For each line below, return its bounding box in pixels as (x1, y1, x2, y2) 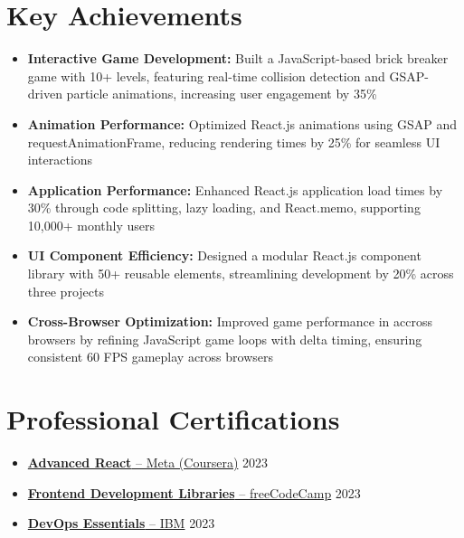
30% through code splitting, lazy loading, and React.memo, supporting (27, 198, 421, 217)
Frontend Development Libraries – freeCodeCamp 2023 (27, 483, 361, 502)
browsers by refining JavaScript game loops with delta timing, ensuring (27, 329, 422, 348)
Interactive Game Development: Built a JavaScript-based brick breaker (27, 49, 449, 68)
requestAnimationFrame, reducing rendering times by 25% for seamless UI (27, 132, 440, 151)
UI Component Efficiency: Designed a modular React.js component (27, 246, 421, 265)
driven (27, 84, 62, 103)
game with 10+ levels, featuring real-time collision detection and (27, 66, 385, 85)
